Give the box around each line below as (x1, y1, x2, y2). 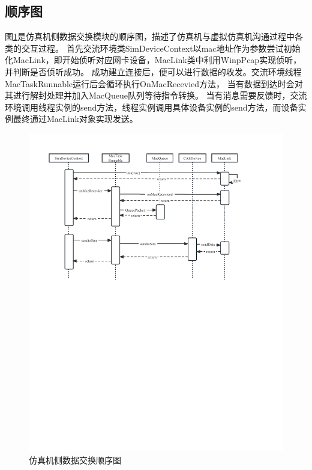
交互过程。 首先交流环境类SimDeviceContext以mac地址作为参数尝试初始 (21, 41, 301, 54)
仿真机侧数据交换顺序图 (29, 454, 121, 466)
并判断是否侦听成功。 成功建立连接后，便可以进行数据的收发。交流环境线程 (5, 65, 302, 78)
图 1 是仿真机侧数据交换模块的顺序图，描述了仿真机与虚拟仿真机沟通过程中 (5, 30, 295, 43)
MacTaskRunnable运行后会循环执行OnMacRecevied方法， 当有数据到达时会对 (5, 77, 303, 90)
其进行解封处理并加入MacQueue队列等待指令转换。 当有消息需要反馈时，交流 (5, 89, 307, 102)
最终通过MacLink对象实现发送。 (13, 112, 138, 125)
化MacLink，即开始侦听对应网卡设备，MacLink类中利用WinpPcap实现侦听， (5, 53, 302, 66)
